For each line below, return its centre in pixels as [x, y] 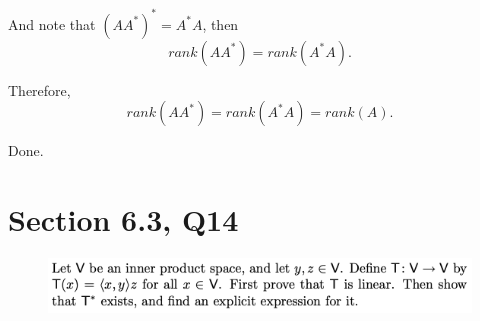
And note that [52, 23]
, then [220, 23]
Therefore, [39, 89]
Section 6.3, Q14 [123, 218]
